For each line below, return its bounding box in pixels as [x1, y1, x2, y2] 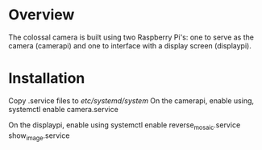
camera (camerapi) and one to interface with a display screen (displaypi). [8, 40, 252, 50]
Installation [8, 69, 85, 88]
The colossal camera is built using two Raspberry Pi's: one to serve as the [8, 32, 254, 42]
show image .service [8, 131, 70, 142]
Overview [8, 6, 75, 24]
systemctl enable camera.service [8, 104, 119, 114]
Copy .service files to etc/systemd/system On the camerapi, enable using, [8, 95, 255, 106]
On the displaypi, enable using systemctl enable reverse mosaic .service [8, 119, 241, 131]
